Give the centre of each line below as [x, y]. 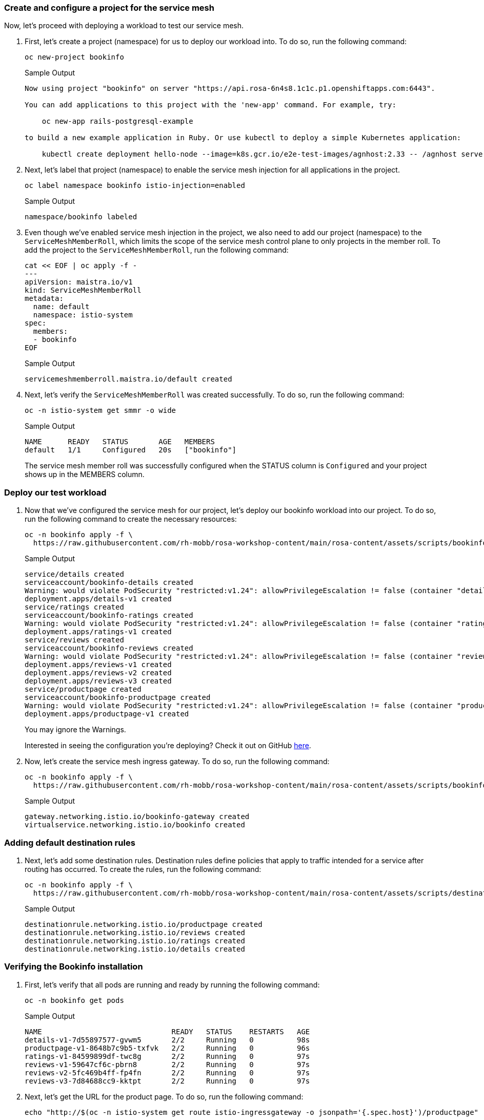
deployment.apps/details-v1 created [98, 599]
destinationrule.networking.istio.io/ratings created [135, 941]
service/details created [74, 574]
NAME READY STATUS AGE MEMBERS [120, 442]
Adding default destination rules [70, 842]
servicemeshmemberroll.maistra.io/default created [128, 379]
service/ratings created [74, 607]
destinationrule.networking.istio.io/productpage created [144, 924]
